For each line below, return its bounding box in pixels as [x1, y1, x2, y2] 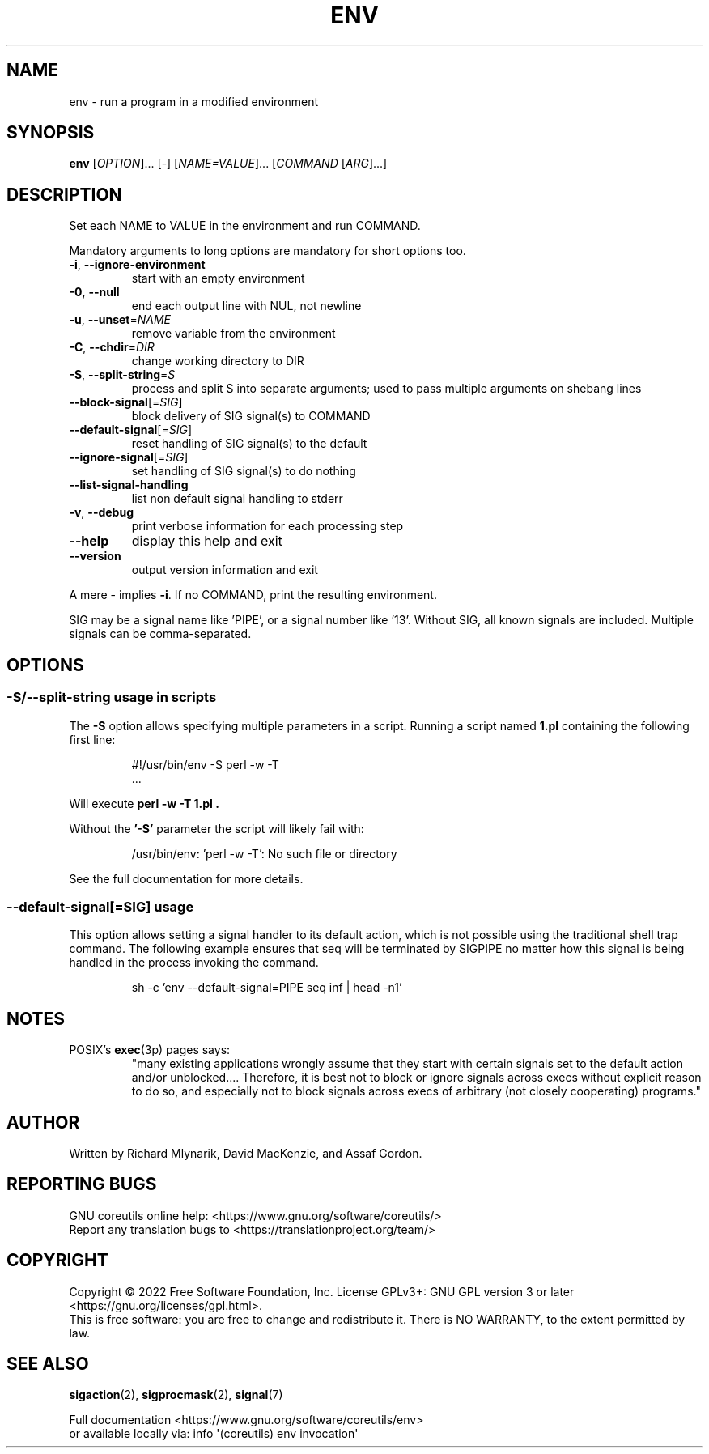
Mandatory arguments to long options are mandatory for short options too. [69, 244, 466, 258]
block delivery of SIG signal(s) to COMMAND [131, 409, 371, 423]
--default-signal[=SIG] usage [6, 898, 194, 915]
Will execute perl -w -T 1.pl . [69, 796, 219, 810]
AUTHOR [6, 1112, 80, 1133]
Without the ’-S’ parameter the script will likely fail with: [69, 821, 364, 835]
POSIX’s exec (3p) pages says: [69, 1043, 231, 1057]
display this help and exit [131, 533, 282, 550]
